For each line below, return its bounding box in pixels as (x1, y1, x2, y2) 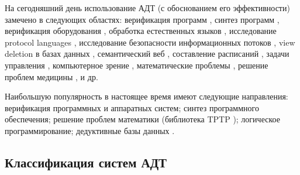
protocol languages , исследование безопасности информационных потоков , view (5, 36, 295, 48)
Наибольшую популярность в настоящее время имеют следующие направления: (5, 90, 288, 102)
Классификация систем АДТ (5, 153, 167, 171)
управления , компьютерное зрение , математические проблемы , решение (5, 59, 268, 71)
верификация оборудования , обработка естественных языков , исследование (5, 25, 277, 37)
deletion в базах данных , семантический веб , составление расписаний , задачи (5, 47, 289, 60)
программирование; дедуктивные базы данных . (5, 124, 175, 136)
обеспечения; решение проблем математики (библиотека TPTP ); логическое (5, 113, 280, 125)
